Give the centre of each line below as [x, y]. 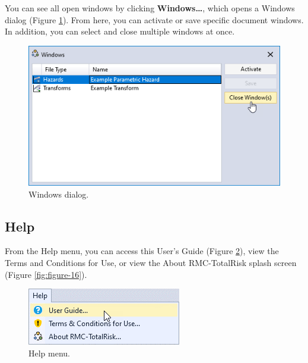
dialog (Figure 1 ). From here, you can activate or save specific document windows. [154, 19]
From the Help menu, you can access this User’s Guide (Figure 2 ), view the [142, 251]
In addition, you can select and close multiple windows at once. [120, 31]
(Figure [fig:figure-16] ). [46, 274]
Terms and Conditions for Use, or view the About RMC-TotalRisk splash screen [151, 262]
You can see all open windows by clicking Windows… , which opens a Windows [150, 8]
